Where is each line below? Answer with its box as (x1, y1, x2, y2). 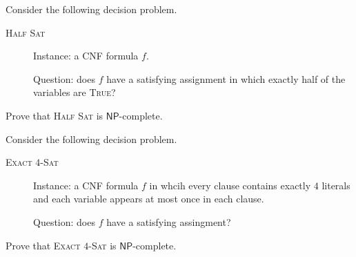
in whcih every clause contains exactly (149, 178, 311, 192)
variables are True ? (33, 85, 116, 99)
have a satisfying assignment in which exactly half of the (106, 71, 346, 86)
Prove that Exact (6, 238, 81, 252)
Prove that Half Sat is (6, 108, 103, 122)
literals (322, 178, 350, 192)
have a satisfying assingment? (106, 214, 231, 229)
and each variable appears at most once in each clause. (33, 191, 264, 206)
